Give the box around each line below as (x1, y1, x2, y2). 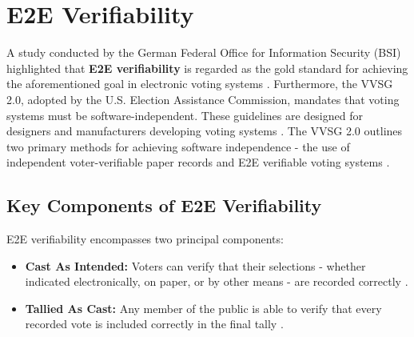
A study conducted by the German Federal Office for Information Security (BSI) (6, 44, 401, 61)
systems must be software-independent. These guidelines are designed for (6, 106, 363, 123)
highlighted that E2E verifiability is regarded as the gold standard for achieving (6, 59, 408, 76)
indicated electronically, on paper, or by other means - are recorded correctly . (25, 273, 408, 290)
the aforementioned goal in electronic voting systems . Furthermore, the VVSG (6, 75, 393, 92)
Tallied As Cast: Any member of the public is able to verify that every (25, 299, 382, 316)
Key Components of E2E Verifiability (6, 193, 322, 218)
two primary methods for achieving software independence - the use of (6, 138, 350, 154)
